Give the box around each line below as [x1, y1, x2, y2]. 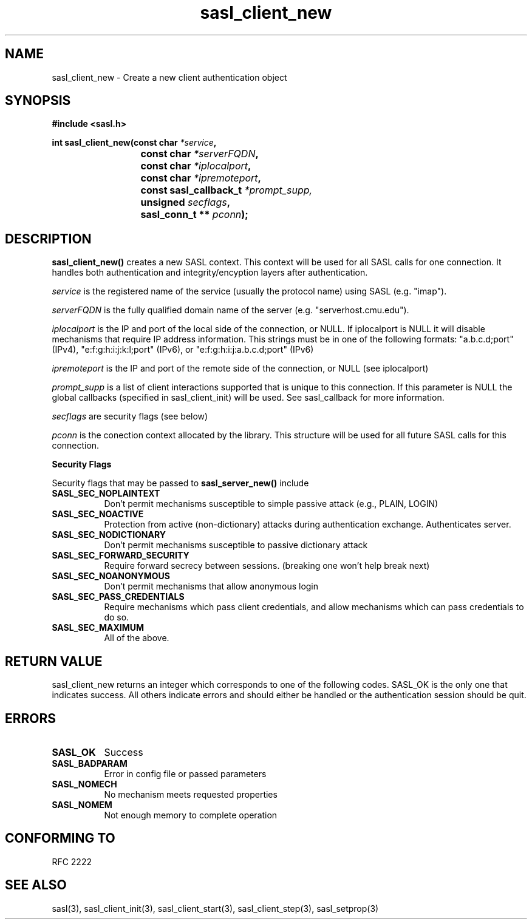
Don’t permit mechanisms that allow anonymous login [104, 581, 319, 592]
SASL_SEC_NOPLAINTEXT [52, 488, 160, 499]
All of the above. [104, 633, 169, 644]
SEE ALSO [5, 877, 67, 893]
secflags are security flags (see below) [52, 411, 208, 422]
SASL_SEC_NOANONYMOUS [52, 571, 170, 582]
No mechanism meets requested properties [104, 789, 278, 800]
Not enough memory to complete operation [104, 809, 278, 820]
